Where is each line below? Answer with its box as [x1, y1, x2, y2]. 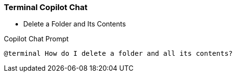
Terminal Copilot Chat [4, 2, 88, 12]
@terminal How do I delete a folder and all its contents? [4, 50, 233, 58]
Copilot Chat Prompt [4, 35, 69, 43]
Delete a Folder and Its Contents [23, 20, 126, 28]
